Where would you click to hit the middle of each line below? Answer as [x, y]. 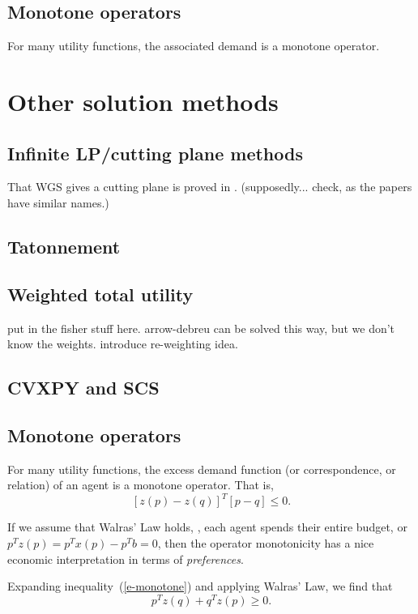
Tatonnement [64, 246]
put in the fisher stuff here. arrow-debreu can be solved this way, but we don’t [201, 328]
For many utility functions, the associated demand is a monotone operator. [194, 46]
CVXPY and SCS [83, 388]
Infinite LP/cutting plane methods [155, 153]
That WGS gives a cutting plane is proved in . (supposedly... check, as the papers [210, 187]
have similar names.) [58, 202]
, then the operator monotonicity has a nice [266, 543]
